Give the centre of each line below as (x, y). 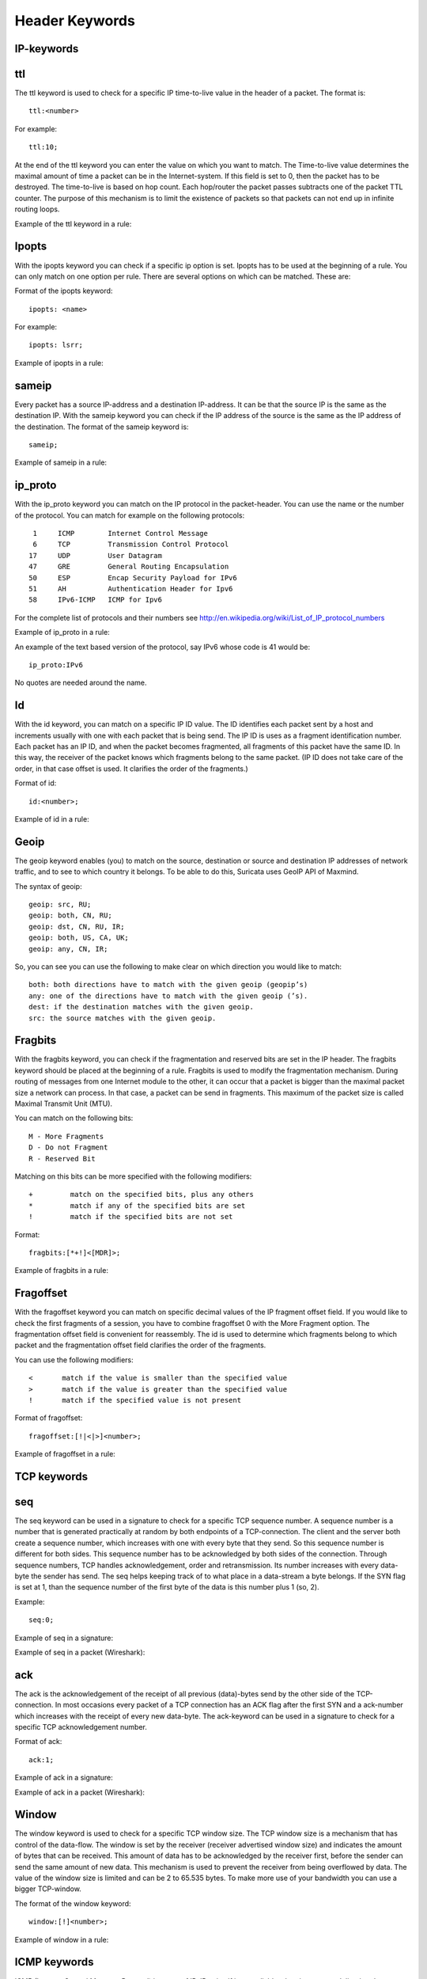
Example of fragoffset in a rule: (65, 1454)
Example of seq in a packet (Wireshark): (80, 1652)
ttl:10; (43, 147)
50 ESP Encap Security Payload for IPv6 (133, 577)
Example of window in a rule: (62, 1939)
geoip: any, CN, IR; (68, 949)
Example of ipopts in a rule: (59, 363)
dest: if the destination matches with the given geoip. (142, 1007)
